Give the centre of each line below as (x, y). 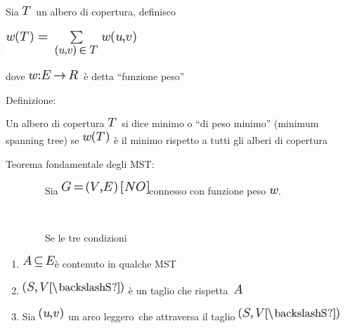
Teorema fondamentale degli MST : (80, 163)
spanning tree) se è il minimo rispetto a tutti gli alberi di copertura (167, 139)
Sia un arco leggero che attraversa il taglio (129, 316)
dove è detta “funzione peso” (95, 76)
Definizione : (31, 99)
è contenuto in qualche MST (115, 263)
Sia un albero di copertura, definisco (91, 11)
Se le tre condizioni (86, 238)
